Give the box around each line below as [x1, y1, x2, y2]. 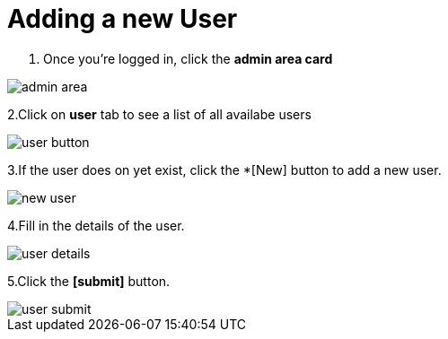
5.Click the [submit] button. [7, 273, 171, 289]
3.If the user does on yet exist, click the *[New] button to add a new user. [7, 161, 442, 178]
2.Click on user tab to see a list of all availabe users [7, 106, 312, 122]
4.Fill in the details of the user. [7, 217, 185, 233]
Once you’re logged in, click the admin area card [43, 50, 333, 66]
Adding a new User [7, 4, 238, 34]
